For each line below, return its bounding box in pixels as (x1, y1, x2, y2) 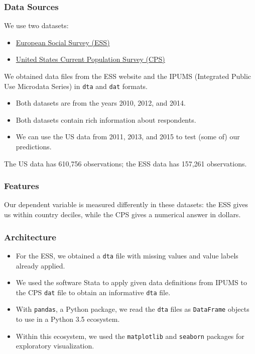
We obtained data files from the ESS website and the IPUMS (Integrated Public (4, 71, 251, 81)
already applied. (16, 260, 65, 271)
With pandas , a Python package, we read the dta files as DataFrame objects (16, 304, 249, 314)
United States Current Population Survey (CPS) (16, 54, 165, 64)
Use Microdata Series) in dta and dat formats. (4, 80, 148, 91)
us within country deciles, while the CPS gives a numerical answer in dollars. (4, 209, 241, 220)
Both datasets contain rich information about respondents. (16, 114, 196, 125)
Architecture (4, 230, 56, 243)
